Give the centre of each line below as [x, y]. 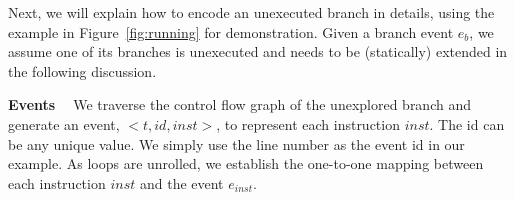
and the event [181, 182]
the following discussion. [82, 70]
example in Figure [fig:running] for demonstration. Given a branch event [231, 31]
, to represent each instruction [308, 123]
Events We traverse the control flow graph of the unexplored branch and [239, 104]
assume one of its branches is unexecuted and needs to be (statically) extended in [258, 51]
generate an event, [64, 123]
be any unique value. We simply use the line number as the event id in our [236, 143]
